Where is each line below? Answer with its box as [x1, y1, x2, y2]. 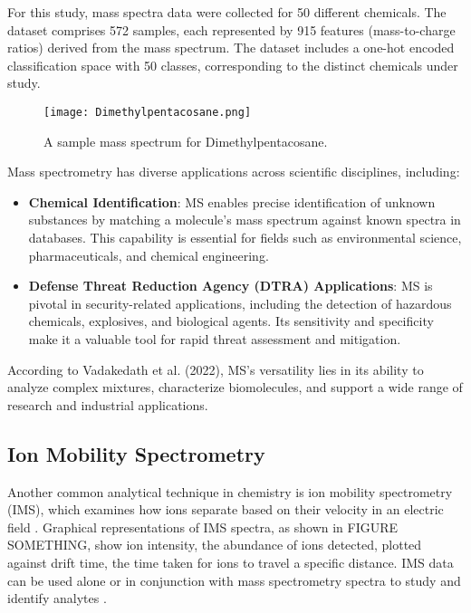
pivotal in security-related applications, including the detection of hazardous [28, 293, 452, 312]
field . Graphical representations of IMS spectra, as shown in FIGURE [7, 517, 399, 536]
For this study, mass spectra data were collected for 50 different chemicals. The [7, 3, 447, 21]
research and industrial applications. [7, 395, 208, 414]
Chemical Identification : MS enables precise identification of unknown [28, 192, 436, 211]
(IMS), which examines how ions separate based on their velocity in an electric [7, 500, 444, 519]
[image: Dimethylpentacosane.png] [43, 105, 252, 119]
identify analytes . [7, 589, 107, 608]
